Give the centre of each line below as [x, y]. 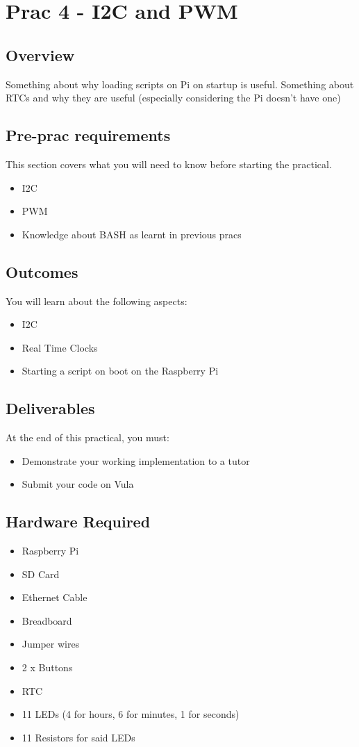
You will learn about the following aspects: [97, 301]
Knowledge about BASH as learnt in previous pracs [132, 234]
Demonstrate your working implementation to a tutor [136, 460]
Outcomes [42, 271]
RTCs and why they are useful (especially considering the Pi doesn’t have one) [173, 98]
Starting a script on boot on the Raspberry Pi [120, 371]
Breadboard [47, 620]
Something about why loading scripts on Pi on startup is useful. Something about [180, 84]
